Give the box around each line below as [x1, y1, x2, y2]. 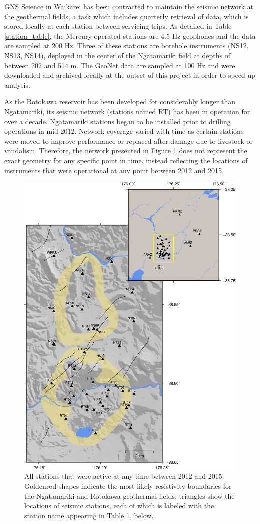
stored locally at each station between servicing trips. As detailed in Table [4, 21, 232, 31]
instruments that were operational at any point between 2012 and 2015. [4, 165, 224, 175]
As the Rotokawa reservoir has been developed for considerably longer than [4, 96, 235, 107]
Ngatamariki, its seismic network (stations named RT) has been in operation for [4, 106, 250, 116]
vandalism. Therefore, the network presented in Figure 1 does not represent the [4, 145, 247, 156]
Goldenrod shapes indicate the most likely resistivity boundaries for [24, 481, 232, 491]
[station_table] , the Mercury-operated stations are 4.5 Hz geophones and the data [4, 30, 256, 41]
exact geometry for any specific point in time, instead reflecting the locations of [4, 155, 248, 165]
